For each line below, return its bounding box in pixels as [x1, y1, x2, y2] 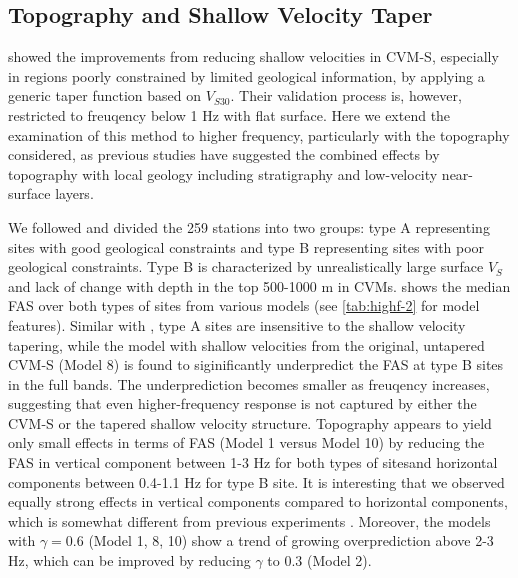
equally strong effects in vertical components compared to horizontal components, [8, 491, 508, 512]
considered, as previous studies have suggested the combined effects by [8, 144, 440, 165]
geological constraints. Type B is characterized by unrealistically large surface [8, 256, 484, 277]
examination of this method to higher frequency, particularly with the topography [8, 124, 510, 145]
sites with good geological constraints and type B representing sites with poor [8, 236, 485, 257]
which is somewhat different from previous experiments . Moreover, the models [8, 510, 491, 531]
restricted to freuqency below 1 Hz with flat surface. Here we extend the [8, 104, 451, 125]
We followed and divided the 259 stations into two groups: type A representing [8, 216, 490, 237]
